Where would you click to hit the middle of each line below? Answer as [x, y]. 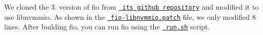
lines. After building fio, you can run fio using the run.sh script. [107, 27]
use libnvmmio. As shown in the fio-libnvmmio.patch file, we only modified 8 [130, 16]
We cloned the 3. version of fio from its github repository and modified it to [131, 7]
